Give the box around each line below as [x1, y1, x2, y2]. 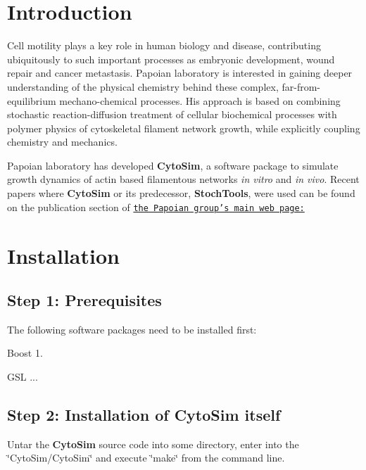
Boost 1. [7, 345, 43, 360]
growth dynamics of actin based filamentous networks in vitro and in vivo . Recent [7, 172, 360, 186]
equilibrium [7, 93, 56, 108]
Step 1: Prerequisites [7, 289, 162, 311]
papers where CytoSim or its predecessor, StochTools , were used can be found [7, 186, 355, 201]
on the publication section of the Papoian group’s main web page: [7, 199, 305, 214]
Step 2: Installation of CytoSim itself [7, 404, 281, 426]
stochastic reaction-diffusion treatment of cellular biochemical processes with [7, 107, 337, 122]
